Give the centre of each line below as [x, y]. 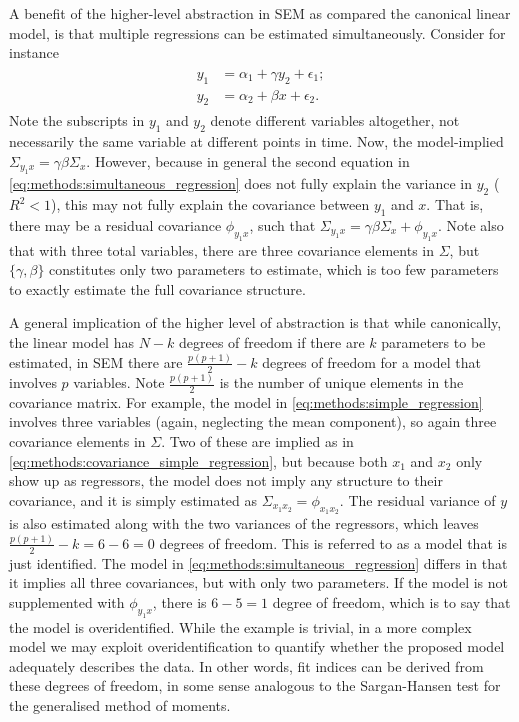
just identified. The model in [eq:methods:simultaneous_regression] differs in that [258, 562]
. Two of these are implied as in [257, 441]
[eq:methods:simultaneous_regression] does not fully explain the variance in [241, 183]
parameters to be [433, 341]
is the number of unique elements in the [341, 382]
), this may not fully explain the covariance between [210, 204]
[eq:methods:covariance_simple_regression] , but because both [198, 460]
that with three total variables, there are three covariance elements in [222, 249]
